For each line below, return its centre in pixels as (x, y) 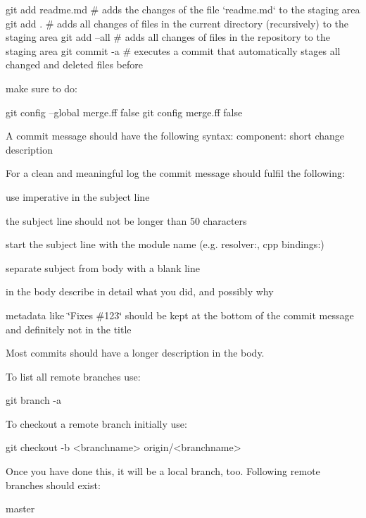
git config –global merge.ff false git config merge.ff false (124, 112)
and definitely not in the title (69, 329)
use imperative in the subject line (78, 196)
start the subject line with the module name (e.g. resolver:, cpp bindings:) (165, 244)
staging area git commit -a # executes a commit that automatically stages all (173, 50)
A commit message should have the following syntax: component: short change (175, 136)
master (20, 508)
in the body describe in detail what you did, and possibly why (140, 291)
